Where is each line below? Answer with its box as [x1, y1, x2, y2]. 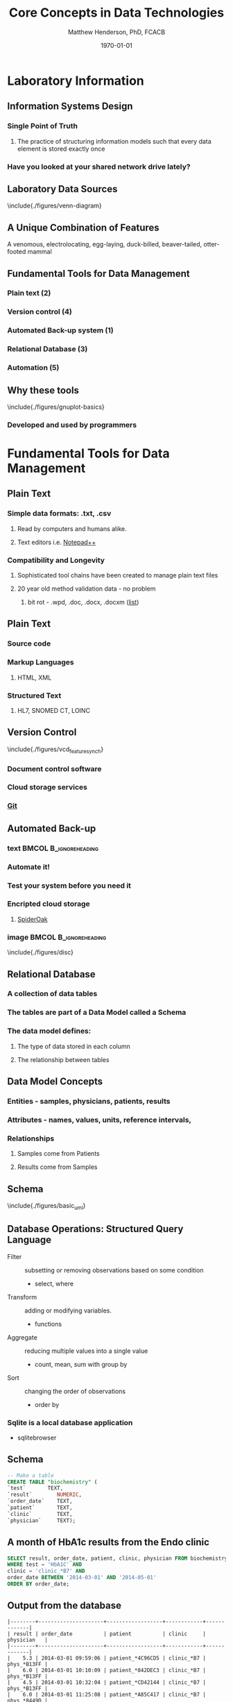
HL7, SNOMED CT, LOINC [17, 706, 91, 714]
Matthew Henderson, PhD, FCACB [68, 28, 165, 36]
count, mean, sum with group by [34, 1360, 128, 1368]
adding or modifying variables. [24, 1306, 112, 1315]
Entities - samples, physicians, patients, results [7, 1096, 171, 1106]
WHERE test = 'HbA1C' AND [7, 1561, 82, 1568]
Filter [7, 1252, 22, 1261]
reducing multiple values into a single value [24, 1347, 148, 1355]
